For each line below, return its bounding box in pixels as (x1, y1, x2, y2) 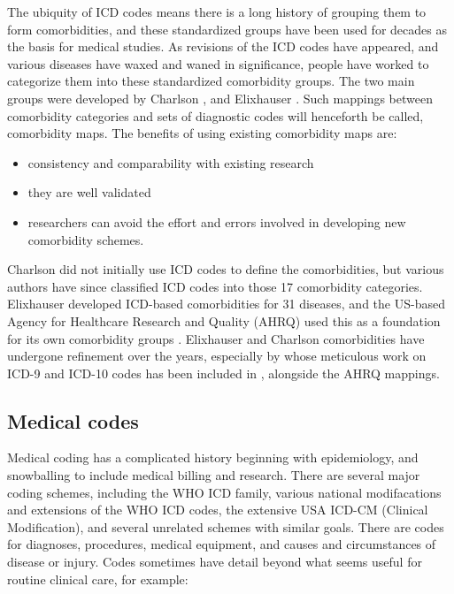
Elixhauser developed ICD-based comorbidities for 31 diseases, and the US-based (7, 294, 445, 313)
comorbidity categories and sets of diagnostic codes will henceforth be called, (7, 106, 424, 125)
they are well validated (27, 183, 151, 202)
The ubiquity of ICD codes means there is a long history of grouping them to (7, 3, 427, 20)
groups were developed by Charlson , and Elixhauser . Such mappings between (7, 88, 433, 107)
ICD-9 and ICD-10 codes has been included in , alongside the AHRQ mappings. (7, 363, 440, 382)
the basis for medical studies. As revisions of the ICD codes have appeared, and (7, 37, 439, 56)
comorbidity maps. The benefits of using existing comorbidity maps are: (7, 124, 397, 142)
